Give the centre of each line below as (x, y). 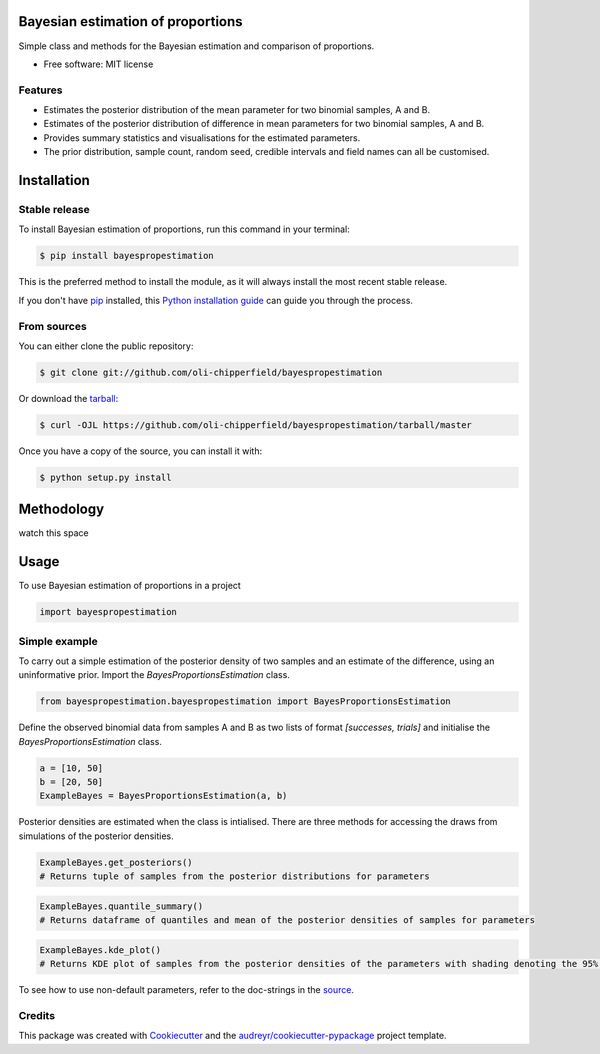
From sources (52, 326)
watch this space (53, 533)
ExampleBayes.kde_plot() (100, 949)
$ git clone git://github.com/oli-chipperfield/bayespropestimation (211, 372)
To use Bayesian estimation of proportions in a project (130, 586)
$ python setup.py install (105, 477)
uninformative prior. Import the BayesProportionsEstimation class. (154, 675)
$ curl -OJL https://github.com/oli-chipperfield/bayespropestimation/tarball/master (255, 424)
